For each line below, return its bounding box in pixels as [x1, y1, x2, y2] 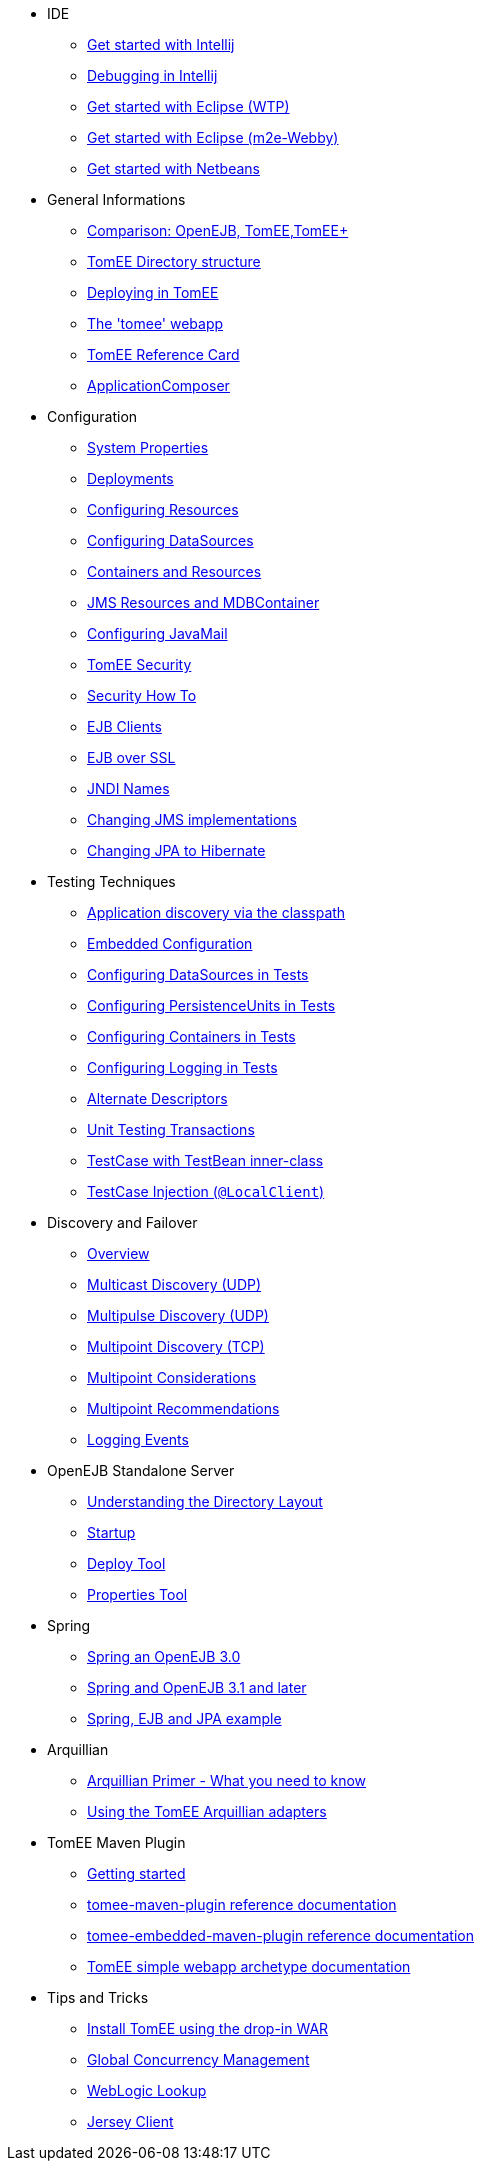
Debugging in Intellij [87, 67, 218, 84]
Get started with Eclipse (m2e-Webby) [87, 129, 339, 146]
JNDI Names [87, 780, 170, 797]
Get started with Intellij [87, 36, 235, 53]
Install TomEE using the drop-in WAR [87, 2020, 329, 2037]
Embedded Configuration [87, 935, 253, 952]
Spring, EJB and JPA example [87, 1710, 282, 1727]
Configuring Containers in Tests [87, 1028, 296, 1045]
